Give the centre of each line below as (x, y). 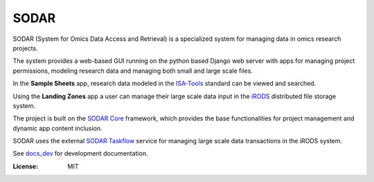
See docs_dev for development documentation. (80, 154)
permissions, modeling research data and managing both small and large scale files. (133, 71)
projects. (25, 48)
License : (25, 166)
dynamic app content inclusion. (58, 128)
